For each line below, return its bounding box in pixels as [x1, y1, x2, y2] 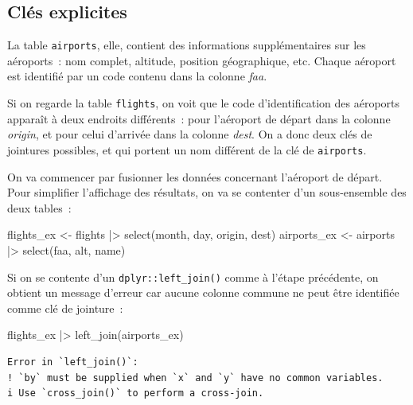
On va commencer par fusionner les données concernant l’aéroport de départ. [7, 168, 383, 185]
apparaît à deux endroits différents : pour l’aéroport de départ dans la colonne [7, 110, 391, 127]
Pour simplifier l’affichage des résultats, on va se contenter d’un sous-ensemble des [7, 184, 407, 201]
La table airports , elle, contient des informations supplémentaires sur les [7, 37, 366, 53]
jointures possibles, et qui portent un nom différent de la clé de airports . [7, 141, 367, 158]
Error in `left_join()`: [7, 356, 138, 368]
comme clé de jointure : [7, 299, 123, 316]
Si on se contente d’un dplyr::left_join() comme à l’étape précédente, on [7, 268, 379, 285]
